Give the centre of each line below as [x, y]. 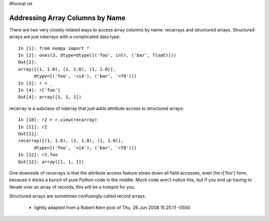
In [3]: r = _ [35, 83]
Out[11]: [29, 134]
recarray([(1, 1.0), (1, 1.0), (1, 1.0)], [71, 141]
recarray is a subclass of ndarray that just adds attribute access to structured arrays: [97, 108]
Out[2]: [27, 62]
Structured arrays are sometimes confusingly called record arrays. [78, 196]
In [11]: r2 [33, 127]
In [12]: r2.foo [38, 155]
